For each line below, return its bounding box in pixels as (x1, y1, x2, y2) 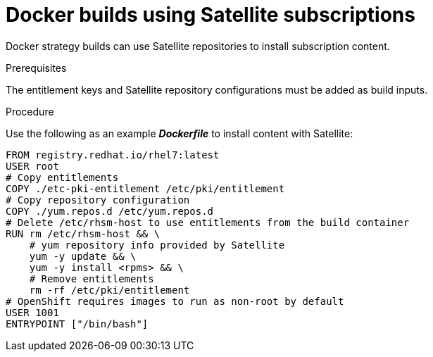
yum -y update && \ (29, 250, 137, 262)
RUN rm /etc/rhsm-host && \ (6, 227, 161, 239)
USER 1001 (6, 306, 59, 318)
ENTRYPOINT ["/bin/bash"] (6, 318, 149, 330)
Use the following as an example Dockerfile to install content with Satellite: (6, 127, 353, 139)
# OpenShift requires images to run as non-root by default (6, 295, 344, 307)
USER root (6, 160, 59, 172)
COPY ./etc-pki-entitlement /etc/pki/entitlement (6, 182, 285, 194)
